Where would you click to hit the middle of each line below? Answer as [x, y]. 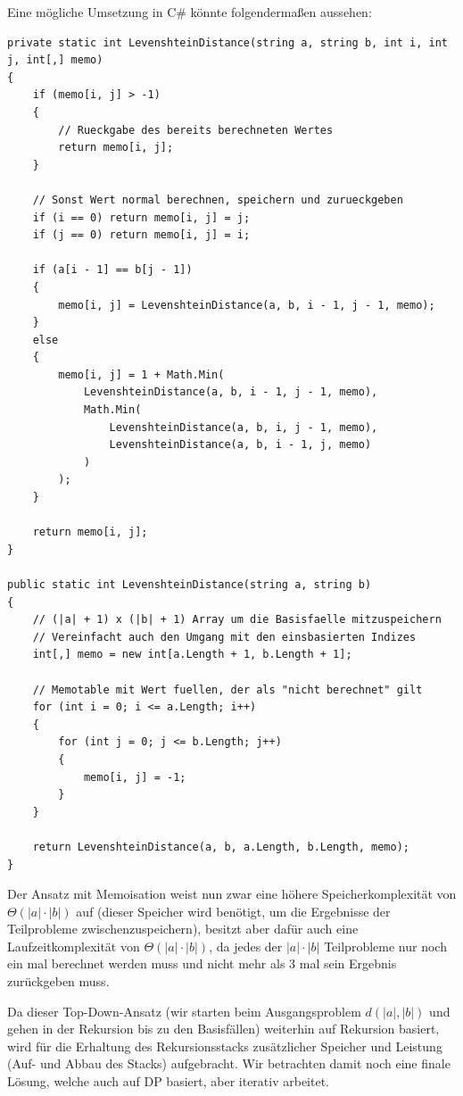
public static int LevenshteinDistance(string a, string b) [190, 585]
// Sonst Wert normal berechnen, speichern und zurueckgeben [218, 199]
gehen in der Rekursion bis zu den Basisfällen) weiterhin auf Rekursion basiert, [223, 1029]
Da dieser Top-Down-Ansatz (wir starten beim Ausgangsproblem [184, 1011]
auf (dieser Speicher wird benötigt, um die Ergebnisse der [233, 911]
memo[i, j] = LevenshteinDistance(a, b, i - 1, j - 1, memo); [247, 305]
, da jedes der [246, 946]
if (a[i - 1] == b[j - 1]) [112, 270]
